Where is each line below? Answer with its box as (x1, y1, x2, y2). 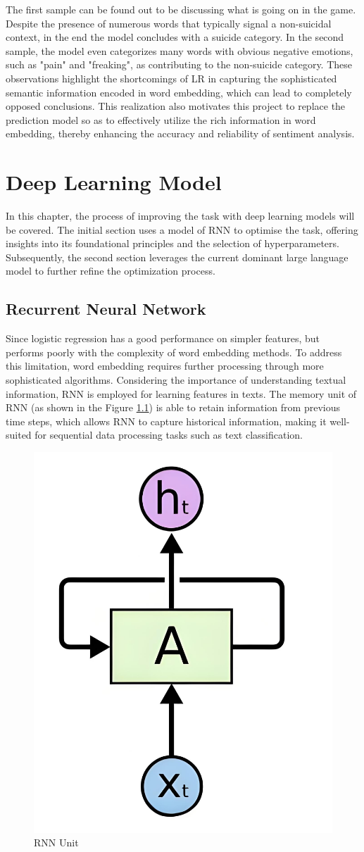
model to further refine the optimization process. (6, 263, 215, 278)
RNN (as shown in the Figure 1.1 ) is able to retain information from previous (6, 400, 340, 415)
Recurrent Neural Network (6, 298, 206, 320)
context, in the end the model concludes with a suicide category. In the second (6, 30, 344, 44)
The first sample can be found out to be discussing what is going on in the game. (6, 2, 356, 16)
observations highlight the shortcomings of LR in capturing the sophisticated (6, 70, 337, 85)
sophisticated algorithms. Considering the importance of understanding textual (6, 372, 346, 387)
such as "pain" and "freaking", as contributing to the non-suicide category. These (6, 57, 353, 72)
